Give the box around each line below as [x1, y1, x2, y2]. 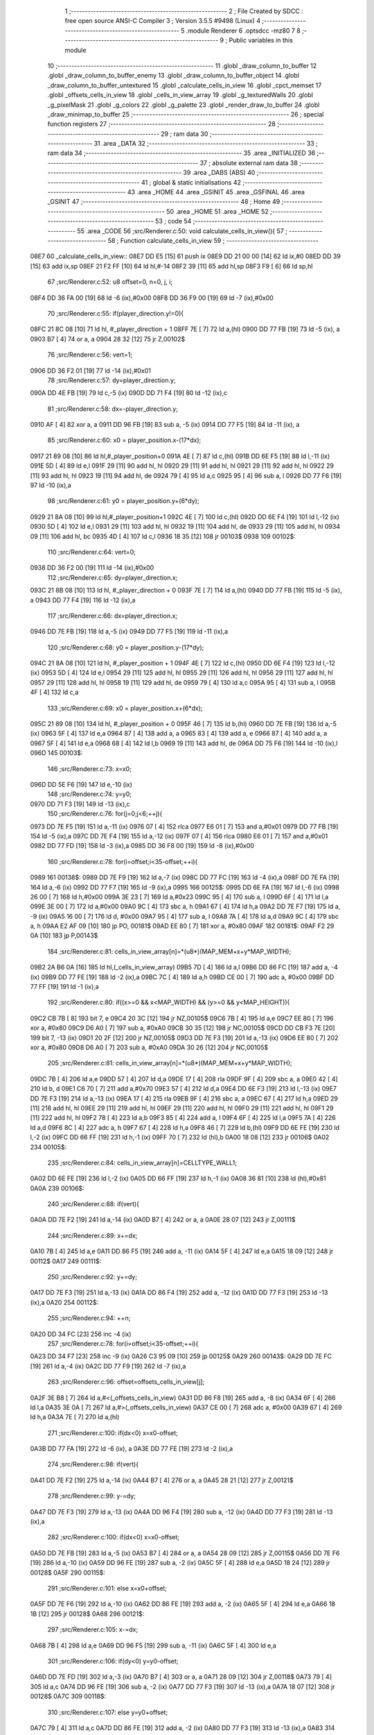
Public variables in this [229, 36, 294, 44]
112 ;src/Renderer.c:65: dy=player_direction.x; [47, 573, 178, 582]
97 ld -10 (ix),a [30, 481, 72, 489]
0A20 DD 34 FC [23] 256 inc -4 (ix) [30, 1330, 132, 1338]
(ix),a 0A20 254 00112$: [30, 1298, 99, 1306]
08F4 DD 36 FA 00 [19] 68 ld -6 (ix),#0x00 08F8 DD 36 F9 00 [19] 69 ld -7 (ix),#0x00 [30, 294, 274, 302]
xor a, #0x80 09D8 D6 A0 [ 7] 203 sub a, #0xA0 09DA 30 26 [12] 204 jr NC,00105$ [30, 1043, 269, 1051]
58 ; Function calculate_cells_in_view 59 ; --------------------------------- [107, 236, 319, 244]
